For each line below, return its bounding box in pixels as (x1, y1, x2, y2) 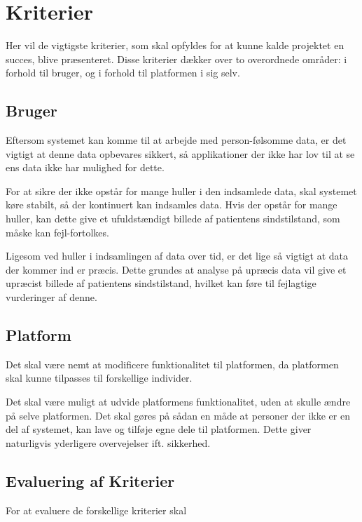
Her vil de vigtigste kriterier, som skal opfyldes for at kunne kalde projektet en (6, 38, 344, 53)
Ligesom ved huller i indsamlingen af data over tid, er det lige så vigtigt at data (6, 248, 348, 263)
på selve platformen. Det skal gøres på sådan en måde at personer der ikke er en (6, 408, 350, 422)
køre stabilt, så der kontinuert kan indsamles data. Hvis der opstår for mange (6, 197, 337, 212)
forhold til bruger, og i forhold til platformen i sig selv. (6, 65, 240, 80)
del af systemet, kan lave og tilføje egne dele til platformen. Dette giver (6, 422, 312, 436)
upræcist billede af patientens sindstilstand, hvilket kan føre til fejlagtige (6, 276, 316, 290)
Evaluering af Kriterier (6, 469, 175, 491)
